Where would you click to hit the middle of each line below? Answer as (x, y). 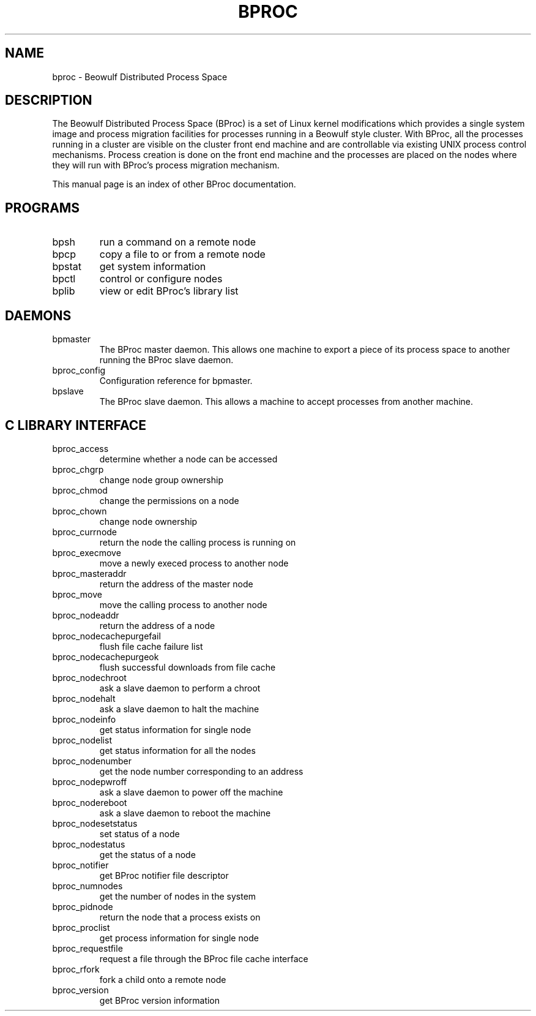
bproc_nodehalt (84, 698)
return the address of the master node (176, 584)
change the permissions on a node (169, 500)
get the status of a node (147, 854)
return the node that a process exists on (180, 917)
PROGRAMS (43, 208)
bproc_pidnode (83, 906)
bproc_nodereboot (90, 802)
